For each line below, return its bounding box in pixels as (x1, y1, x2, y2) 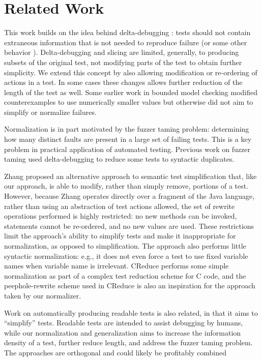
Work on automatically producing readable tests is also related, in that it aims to (4, 307, 258, 318)
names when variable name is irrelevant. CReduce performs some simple (4, 260, 229, 271)
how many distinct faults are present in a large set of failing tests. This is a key (4, 134, 252, 144)
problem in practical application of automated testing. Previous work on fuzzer (4, 143, 250, 154)
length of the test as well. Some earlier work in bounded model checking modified (4, 86, 258, 97)
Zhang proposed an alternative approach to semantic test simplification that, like (4, 170, 257, 181)
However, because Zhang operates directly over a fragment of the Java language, (4, 191, 255, 201)
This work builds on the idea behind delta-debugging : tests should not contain (4, 27, 251, 38)
